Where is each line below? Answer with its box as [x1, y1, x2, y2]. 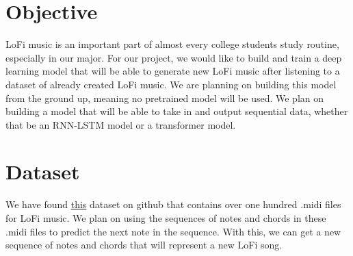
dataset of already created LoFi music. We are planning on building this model [5, 77, 337, 91]
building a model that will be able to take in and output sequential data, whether [5, 104, 348, 118]
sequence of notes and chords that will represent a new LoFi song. [5, 238, 283, 252]
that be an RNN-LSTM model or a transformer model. [5, 117, 236, 131]
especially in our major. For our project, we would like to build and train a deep [5, 50, 342, 64]
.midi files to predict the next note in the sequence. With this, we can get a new [5, 224, 341, 238]
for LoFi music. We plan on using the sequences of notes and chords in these [5, 211, 326, 225]
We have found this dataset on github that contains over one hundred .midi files [5, 197, 341, 212]
